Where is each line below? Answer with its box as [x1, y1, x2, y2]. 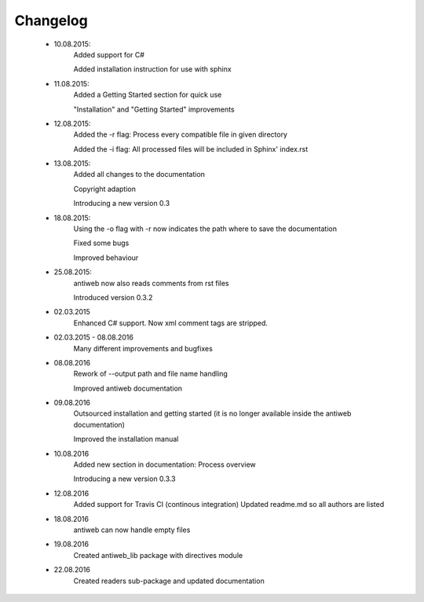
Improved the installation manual [73, 435, 179, 444]
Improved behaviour [73, 252, 139, 262]
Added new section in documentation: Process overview [73, 460, 257, 469]
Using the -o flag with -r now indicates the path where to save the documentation [73, 224, 338, 233]
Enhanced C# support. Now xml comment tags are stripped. [73, 318, 269, 328]
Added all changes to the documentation [73, 170, 206, 179]
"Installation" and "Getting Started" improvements [73, 105, 235, 114]
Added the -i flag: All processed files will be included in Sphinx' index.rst [73, 144, 309, 153]
